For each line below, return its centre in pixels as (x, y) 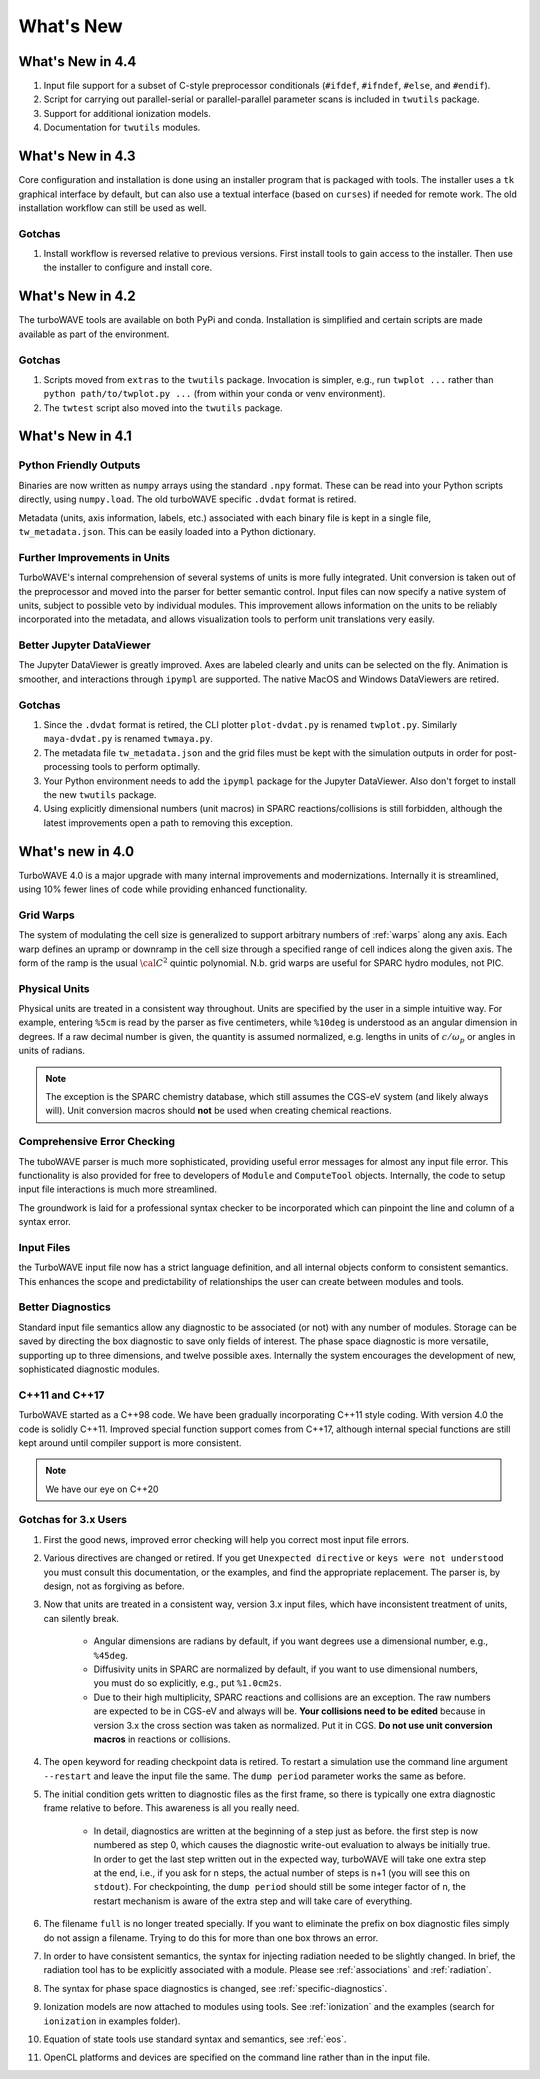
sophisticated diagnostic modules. (89, 1369)
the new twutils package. (100, 794)
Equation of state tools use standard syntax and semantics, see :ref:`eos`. (195, 2039)
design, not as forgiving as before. (114, 1586)
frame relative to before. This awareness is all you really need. (171, 1808)
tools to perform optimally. (146, 767)
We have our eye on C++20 (102, 1489)
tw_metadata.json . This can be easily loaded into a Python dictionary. (167, 531)
